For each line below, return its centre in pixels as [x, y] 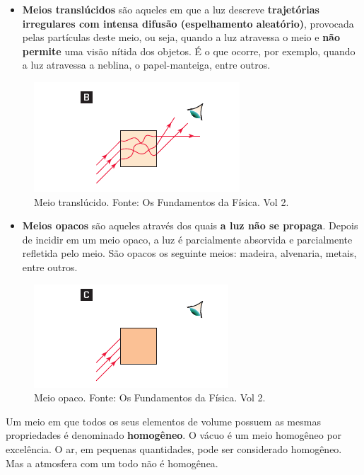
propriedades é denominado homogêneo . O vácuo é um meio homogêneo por [174, 435]
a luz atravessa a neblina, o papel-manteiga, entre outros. [146, 65]
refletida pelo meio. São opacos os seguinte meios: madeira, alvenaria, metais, [189, 253]
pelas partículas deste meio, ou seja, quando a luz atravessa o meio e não [181, 37]
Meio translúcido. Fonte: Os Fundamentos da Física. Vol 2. [162, 201]
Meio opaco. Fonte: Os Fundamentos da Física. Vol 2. [150, 397]
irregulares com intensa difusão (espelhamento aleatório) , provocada [188, 23]
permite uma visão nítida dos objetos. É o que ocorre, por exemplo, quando [189, 51]
